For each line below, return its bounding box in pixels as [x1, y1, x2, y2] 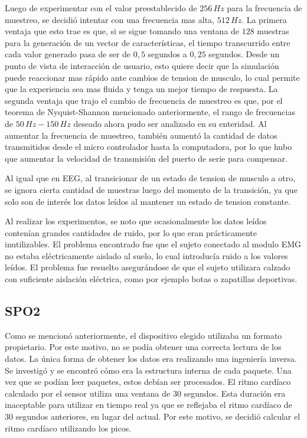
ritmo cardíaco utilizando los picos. [5, 421, 132, 434]
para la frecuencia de [227, 2, 302, 14]
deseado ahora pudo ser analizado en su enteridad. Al [73, 117, 267, 129]
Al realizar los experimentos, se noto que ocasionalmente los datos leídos [5, 215, 267, 227]
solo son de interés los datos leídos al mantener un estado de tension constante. [5, 195, 291, 207]
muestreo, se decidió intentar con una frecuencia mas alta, [5, 13, 214, 25]
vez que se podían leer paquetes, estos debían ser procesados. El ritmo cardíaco [5, 375, 291, 388]
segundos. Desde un [208, 48, 280, 60]
